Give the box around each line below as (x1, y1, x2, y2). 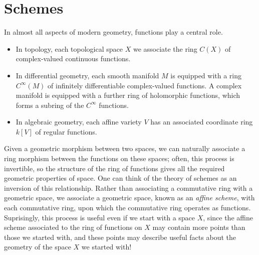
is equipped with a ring (170, 70, 242, 80)
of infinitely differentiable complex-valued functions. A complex (48, 80, 242, 90)
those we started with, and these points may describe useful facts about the (4, 231, 236, 242)
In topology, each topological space (16, 43, 123, 54)
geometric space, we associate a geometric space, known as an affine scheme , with (4, 192, 255, 203)
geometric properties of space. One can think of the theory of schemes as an (4, 173, 237, 183)
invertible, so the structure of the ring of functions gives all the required (4, 163, 225, 173)
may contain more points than (152, 222, 245, 232)
